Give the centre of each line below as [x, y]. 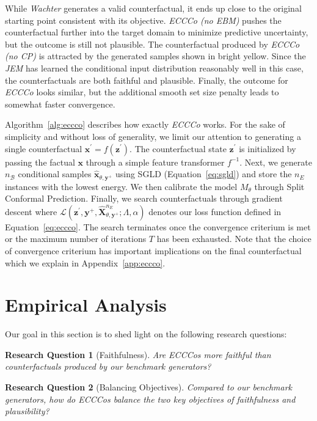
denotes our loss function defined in [215, 211]
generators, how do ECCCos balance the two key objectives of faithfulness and [150, 399]
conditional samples [55, 174]
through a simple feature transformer [155, 162]
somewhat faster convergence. [60, 104]
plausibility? [27, 411]
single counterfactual [44, 148]
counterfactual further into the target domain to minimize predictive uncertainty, [157, 32]
